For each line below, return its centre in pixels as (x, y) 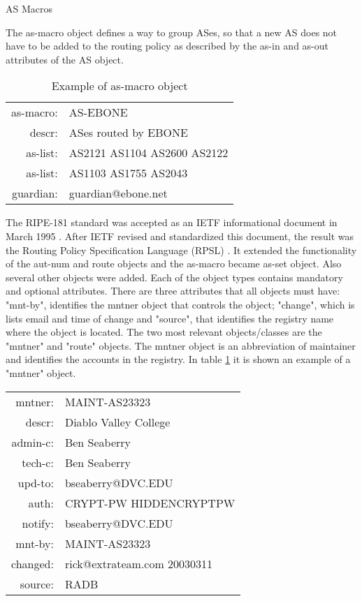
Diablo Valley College (117, 422)
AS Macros (29, 8)
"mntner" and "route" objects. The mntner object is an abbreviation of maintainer (181, 345)
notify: (38, 523)
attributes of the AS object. (65, 59)
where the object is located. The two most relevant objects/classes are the (164, 332)
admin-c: (32, 442)
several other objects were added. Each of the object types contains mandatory (174, 277)
